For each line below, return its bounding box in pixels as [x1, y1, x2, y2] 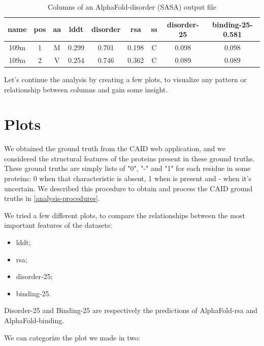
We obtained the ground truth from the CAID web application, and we [4, 143, 225, 154]
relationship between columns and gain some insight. [4, 84, 168, 94]
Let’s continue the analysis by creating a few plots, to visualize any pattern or [4, 74, 247, 84]
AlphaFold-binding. [4, 315, 64, 325]
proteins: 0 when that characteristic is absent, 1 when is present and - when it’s [4, 173, 252, 184]
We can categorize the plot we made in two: [4, 332, 140, 342]
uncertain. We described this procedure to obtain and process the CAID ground [4, 183, 253, 193]
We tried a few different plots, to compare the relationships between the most [4, 210, 245, 220]
